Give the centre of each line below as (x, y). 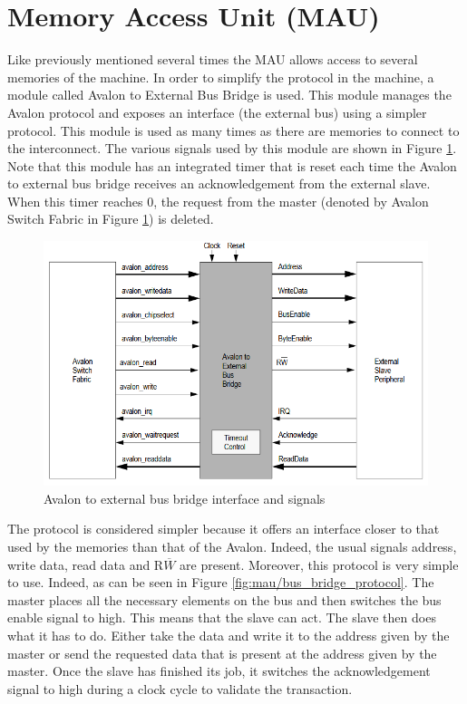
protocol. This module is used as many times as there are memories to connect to (233, 130)
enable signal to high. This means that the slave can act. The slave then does (222, 617)
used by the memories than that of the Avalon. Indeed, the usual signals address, (232, 546)
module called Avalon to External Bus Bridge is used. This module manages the (229, 95)
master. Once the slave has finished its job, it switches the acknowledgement (219, 671)
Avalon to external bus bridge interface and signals (185, 498)
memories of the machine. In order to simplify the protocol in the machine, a (221, 77)
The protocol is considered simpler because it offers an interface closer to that (224, 529)
